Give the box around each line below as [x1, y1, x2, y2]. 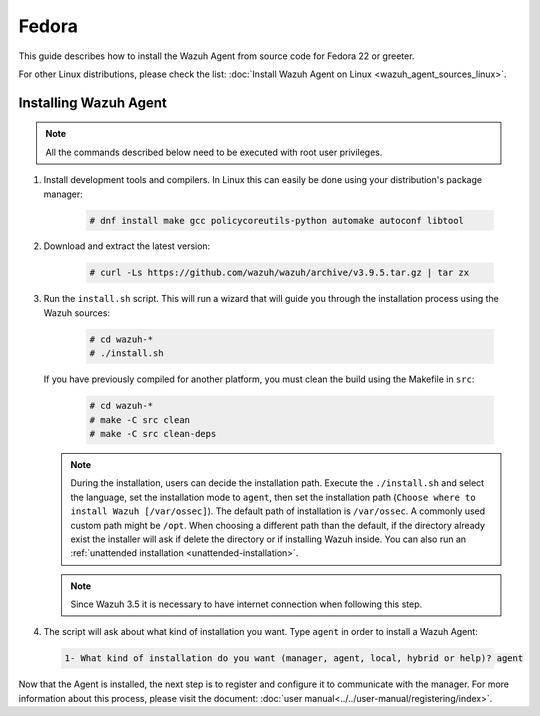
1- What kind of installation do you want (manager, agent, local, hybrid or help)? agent [64, 653, 524, 664]
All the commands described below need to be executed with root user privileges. [45, 146, 383, 158]
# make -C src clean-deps [89, 428, 217, 439]
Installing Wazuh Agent [18, 94, 167, 111]
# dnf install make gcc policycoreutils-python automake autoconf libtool [89, 215, 465, 226]
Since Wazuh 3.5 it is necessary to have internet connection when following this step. [70, 598, 423, 610]
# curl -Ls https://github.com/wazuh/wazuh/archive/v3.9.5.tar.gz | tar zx [89, 267, 470, 279]
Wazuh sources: [43, 306, 110, 319]
